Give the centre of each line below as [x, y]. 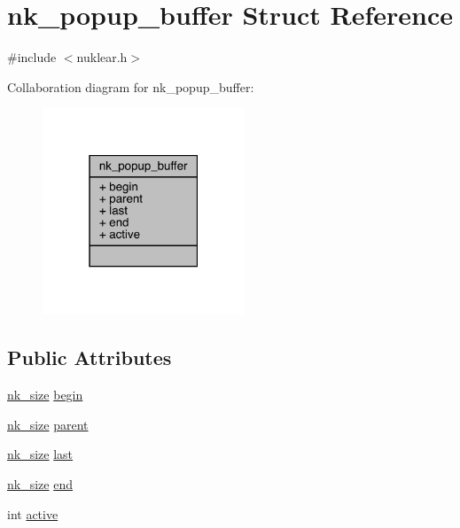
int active [33, 513]
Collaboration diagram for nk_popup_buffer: [131, 86]
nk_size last [40, 454]
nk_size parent [48, 424]
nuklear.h [102, 57]
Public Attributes [90, 357]
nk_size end [40, 483]
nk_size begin [45, 395]
